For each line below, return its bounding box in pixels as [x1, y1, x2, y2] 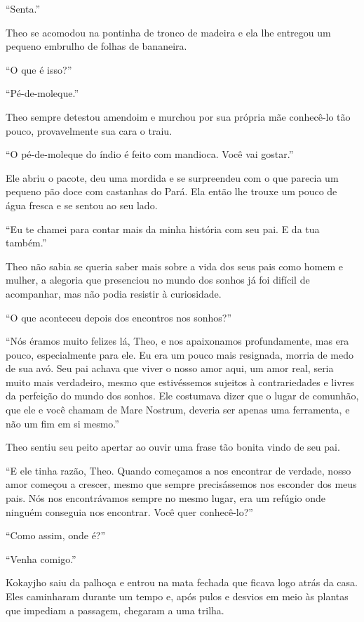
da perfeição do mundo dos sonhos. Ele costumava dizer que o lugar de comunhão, [6, 388, 359, 403]
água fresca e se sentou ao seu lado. [6, 197, 158, 212]
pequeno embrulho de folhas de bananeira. [6, 39, 187, 53]
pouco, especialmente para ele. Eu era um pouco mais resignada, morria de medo [6, 347, 354, 362]
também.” [6, 235, 47, 250]
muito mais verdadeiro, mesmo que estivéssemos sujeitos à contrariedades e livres [6, 374, 354, 389]
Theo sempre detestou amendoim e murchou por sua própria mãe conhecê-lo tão [6, 109, 351, 124]
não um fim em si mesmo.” [6, 416, 119, 430]
